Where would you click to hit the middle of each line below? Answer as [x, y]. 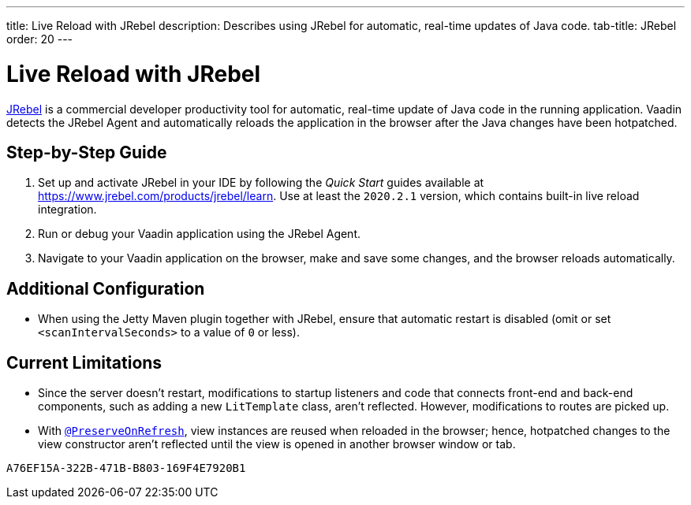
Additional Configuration [106, 288]
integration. [67, 210]
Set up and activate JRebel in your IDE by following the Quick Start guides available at [261, 183]
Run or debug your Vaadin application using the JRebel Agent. [200, 234]
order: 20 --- [40, 39]
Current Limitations [84, 362]
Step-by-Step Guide [87, 152]
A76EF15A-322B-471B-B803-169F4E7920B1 [126, 468]
